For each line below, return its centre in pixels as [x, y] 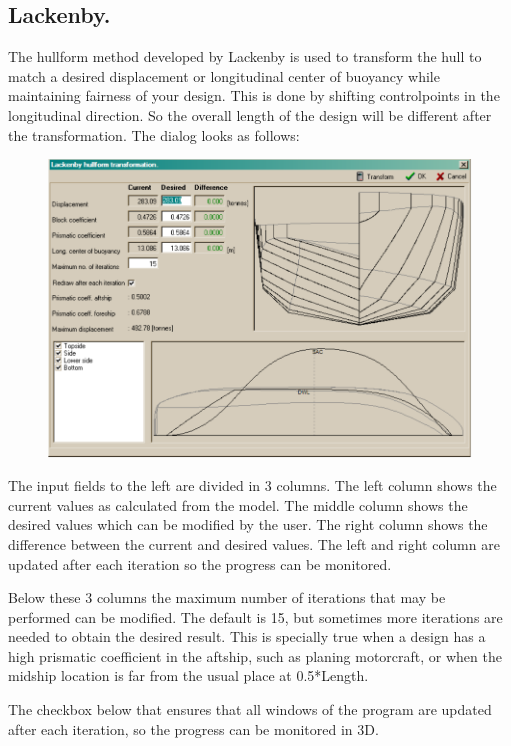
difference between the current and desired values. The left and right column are [254, 543]
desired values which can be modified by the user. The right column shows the [248, 524]
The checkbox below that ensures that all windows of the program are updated [250, 709]
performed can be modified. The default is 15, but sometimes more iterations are [255, 616]
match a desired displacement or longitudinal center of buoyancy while [224, 75]
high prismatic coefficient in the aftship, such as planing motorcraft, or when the [255, 655]
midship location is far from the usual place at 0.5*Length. [188, 675]
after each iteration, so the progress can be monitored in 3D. [193, 728]
